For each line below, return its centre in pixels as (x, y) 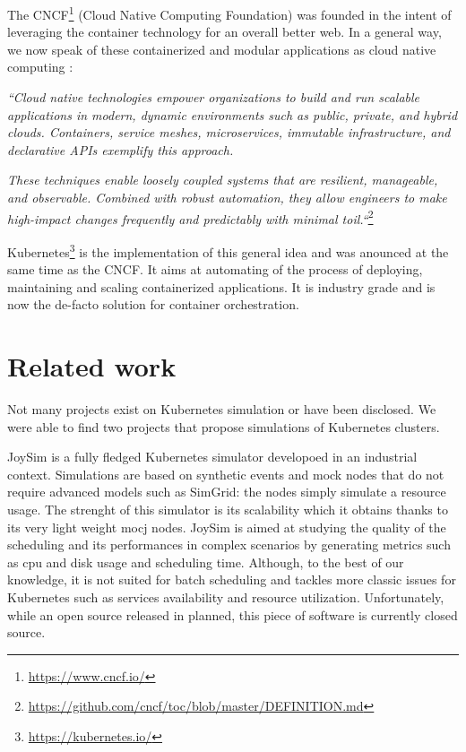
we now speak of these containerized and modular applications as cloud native (222, 49)
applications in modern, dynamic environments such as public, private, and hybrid (233, 114)
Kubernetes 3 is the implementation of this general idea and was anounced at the (228, 250)
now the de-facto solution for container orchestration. (153, 304)
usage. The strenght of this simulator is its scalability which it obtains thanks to (228, 509)
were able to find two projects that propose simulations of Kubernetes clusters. (224, 426)
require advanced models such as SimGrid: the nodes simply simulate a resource (227, 492)
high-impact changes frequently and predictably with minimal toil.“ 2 (190, 217)
